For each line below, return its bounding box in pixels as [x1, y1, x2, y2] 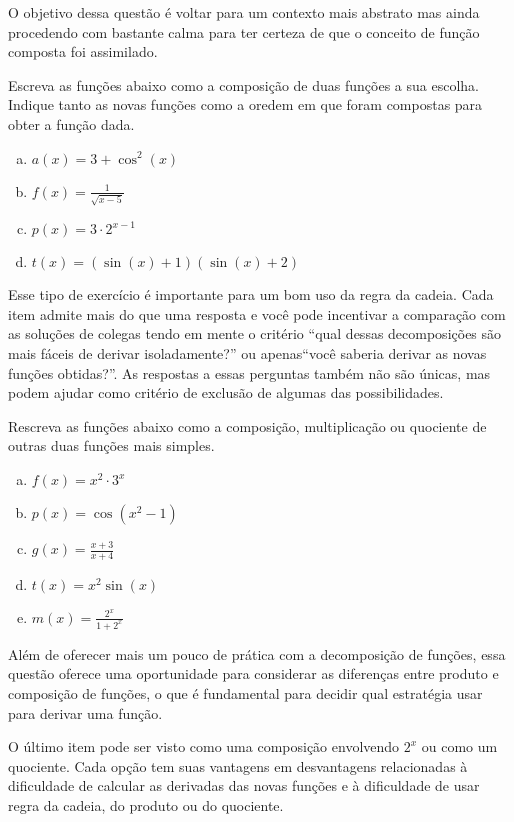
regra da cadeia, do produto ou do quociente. [8, 794, 284, 815]
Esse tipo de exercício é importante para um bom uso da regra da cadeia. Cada [8, 284, 494, 305]
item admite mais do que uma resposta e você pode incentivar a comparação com [8, 303, 506, 324]
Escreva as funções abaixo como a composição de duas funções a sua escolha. [8, 74, 479, 95]
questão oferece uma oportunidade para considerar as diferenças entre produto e [8, 663, 499, 684]
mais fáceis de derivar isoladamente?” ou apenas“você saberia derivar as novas [8, 343, 487, 364]
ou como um [421, 736, 498, 757]
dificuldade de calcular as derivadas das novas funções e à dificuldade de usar [8, 775, 480, 796]
